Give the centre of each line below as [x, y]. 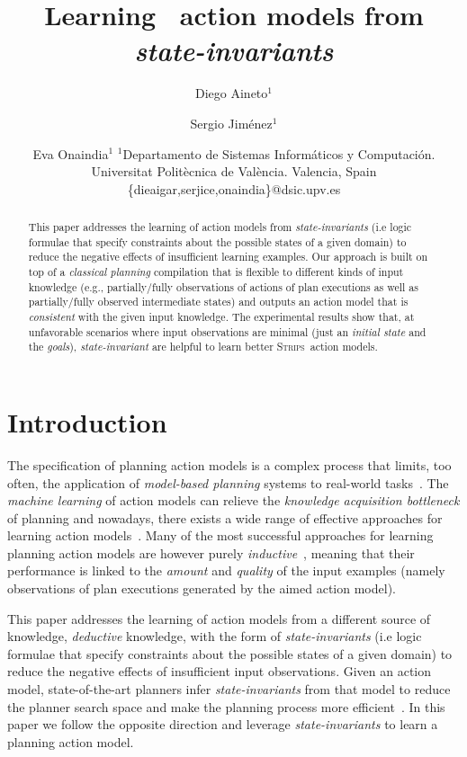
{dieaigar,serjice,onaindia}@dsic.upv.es [234, 188]
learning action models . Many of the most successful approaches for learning [220, 535]
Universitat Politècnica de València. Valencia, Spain [234, 171]
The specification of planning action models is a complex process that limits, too [229, 464]
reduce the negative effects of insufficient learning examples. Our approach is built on [228, 257]
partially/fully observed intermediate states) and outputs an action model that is [218, 302]
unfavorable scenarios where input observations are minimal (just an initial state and [227, 331]
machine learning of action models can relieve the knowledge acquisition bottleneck [233, 500]
